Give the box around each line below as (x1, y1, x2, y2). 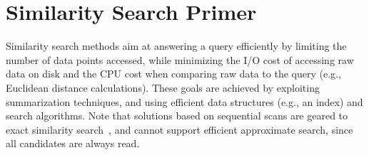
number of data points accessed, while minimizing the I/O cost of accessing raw (6, 52, 354, 67)
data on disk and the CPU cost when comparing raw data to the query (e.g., (6, 66, 341, 81)
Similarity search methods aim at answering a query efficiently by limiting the (6, 38, 347, 53)
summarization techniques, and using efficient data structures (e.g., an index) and (6, 94, 363, 109)
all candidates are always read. (6, 136, 140, 151)
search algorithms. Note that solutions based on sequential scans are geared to (6, 108, 348, 123)
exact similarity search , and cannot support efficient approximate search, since (6, 122, 353, 137)
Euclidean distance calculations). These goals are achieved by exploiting (6, 80, 320, 95)
